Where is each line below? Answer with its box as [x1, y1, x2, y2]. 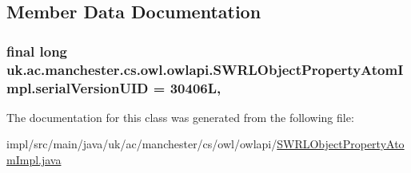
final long [6, 41, 68, 61]
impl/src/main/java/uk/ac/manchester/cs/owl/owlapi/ [6, 136, 277, 152]
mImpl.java [6, 151, 62, 168]
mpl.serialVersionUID [6, 77, 149, 97]
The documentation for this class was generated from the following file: [6, 108, 354, 125]
